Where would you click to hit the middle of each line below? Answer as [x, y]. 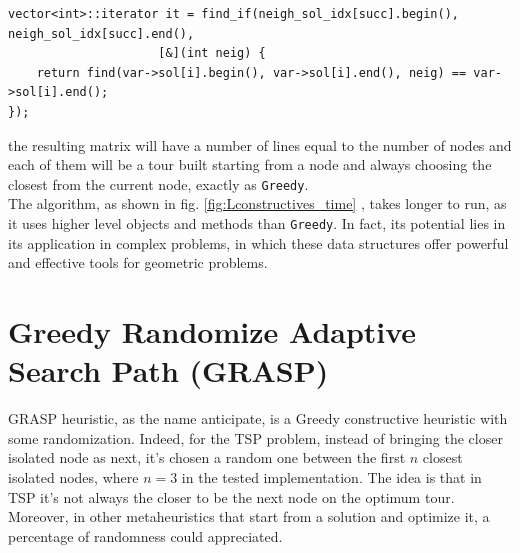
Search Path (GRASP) [168, 370]
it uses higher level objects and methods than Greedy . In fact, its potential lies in [257, 223]
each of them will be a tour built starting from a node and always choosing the [250, 164]
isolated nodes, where [73, 476]
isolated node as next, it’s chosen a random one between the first [207, 457]
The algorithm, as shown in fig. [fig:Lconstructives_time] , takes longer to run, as [257, 203]
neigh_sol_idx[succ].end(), [101, 33]
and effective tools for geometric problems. [138, 262]
